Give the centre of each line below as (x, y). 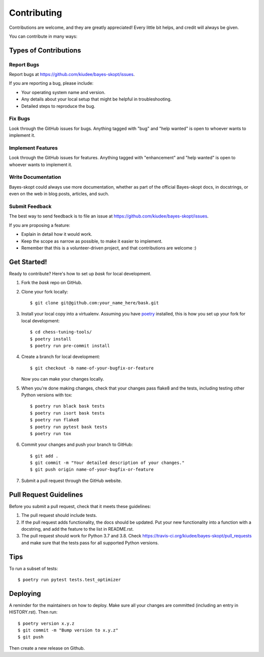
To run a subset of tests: (33, 568)
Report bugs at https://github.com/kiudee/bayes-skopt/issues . (72, 74)
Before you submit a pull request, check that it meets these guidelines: (80, 506)
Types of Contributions (45, 50)
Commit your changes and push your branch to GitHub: (77, 445)
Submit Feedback (30, 207)
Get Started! (28, 262)
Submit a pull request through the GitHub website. (72, 481)
